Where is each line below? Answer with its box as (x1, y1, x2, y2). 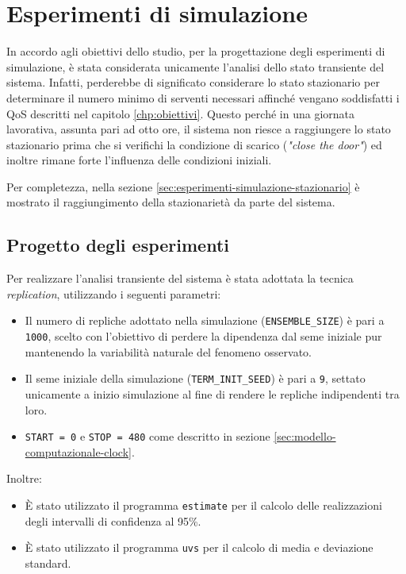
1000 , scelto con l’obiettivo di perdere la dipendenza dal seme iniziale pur (25, 328, 382, 345)
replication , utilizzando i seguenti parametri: (6, 285, 221, 302)
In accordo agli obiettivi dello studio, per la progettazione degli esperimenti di (6, 43, 385, 60)
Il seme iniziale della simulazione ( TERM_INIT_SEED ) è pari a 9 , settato (25, 370, 366, 387)
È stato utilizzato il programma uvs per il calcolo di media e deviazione (25, 539, 373, 556)
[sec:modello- (274, 428, 336, 445)
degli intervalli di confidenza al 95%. (25, 512, 201, 529)
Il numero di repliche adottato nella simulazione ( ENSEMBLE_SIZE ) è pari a (25, 312, 385, 329)
